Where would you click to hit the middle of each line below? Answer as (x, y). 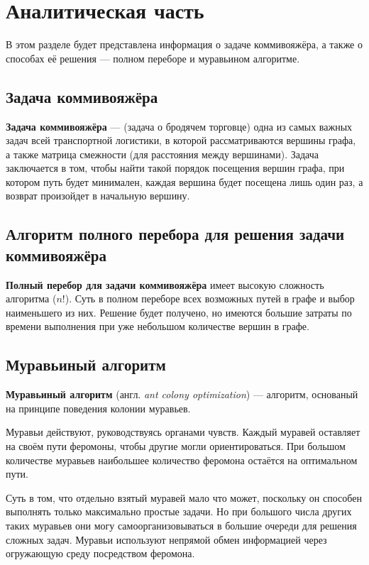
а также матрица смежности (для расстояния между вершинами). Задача (162, 154)
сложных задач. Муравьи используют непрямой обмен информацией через (166, 539)
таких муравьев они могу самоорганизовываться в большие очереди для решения (181, 525)
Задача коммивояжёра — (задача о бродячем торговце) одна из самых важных (179, 126)
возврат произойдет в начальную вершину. (98, 196)
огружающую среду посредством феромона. (100, 553)
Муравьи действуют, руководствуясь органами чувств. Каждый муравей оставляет (183, 432)
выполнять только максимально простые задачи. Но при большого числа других (179, 511)
